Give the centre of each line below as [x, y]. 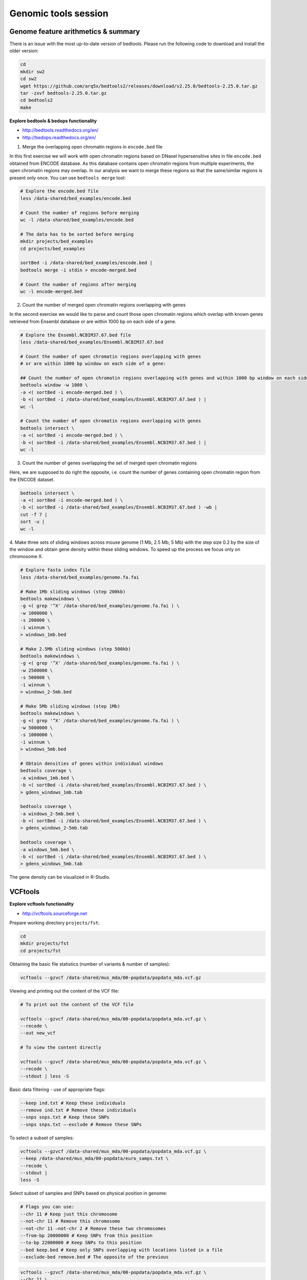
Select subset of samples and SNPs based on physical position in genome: [88, 1193]
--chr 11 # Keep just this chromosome [69, 1214]
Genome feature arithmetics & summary [75, 31]
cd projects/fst [41, 951]
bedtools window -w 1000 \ [54, 385]
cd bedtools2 [37, 100]
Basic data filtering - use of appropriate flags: [58, 1089]
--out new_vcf [38, 1033]
